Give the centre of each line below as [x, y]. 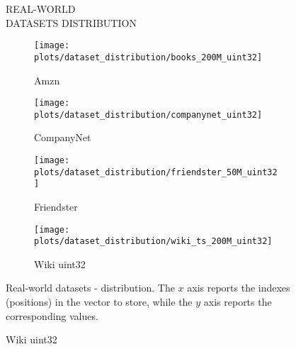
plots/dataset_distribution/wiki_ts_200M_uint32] [153, 242]
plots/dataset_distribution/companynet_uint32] [148, 115]
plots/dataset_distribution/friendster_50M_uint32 [156, 172]
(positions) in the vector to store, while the [99, 302]
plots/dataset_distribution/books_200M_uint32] [148, 57]
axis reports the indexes [239, 288]
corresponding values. [52, 315]
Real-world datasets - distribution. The [90, 288]
